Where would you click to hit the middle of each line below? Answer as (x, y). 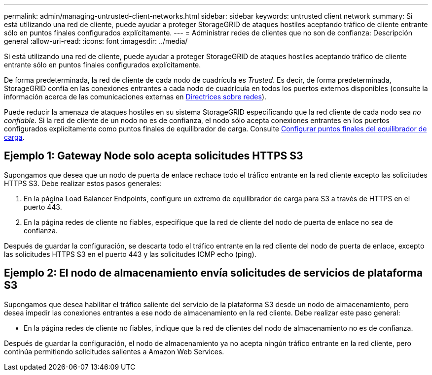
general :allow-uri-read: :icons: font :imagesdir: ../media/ (96, 41)
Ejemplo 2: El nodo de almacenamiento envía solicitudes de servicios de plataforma (213, 273)
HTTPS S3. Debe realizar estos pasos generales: (83, 183)
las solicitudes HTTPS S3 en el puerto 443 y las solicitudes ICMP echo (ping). (130, 254)
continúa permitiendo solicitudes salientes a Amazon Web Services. (114, 351)
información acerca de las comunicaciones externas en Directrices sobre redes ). (135, 97)
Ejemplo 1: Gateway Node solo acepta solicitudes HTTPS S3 (154, 156)
